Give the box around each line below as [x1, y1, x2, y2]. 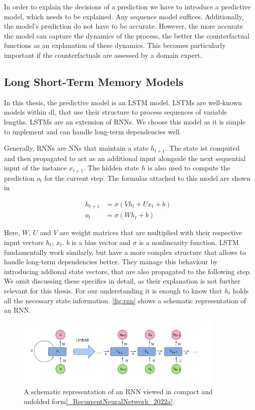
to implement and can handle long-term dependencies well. [4, 126, 182, 136]
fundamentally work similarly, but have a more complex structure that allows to [4, 246, 246, 257]
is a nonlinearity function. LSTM [139, 237, 239, 247]
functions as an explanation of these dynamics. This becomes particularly [4, 40, 226, 50]
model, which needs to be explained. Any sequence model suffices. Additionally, [4, 11, 244, 21]
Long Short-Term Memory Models [4, 74, 183, 89]
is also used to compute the [147, 163, 230, 173]
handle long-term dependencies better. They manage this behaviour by [4, 256, 218, 267]
